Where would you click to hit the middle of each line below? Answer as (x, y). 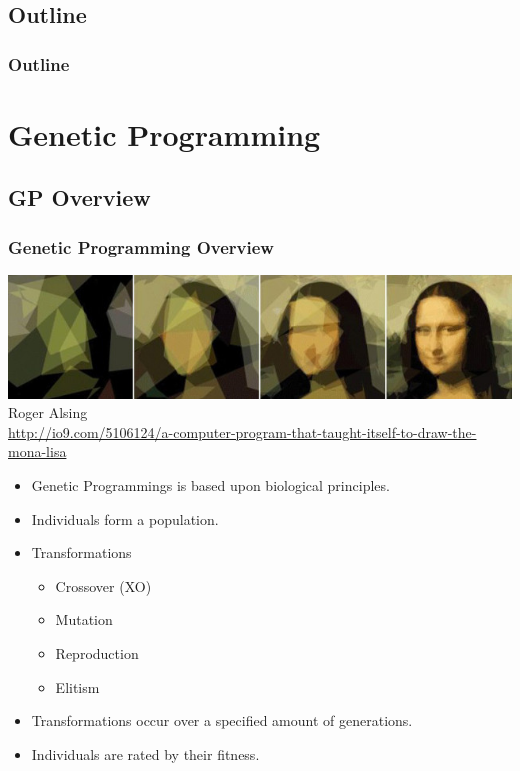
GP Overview (79, 197)
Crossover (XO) (103, 585)
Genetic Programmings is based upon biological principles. (210, 484)
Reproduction (97, 652)
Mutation (84, 619)
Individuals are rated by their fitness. (145, 753)
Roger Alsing (48, 412)
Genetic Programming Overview (141, 246)
